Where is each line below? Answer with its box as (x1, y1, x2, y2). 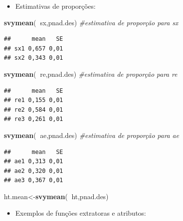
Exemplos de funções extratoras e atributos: (15, 207, 146, 218)
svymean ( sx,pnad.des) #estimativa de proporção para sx (4, 17, 178, 27)
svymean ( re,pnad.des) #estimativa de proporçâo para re (4, 68, 178, 79)
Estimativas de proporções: (15, 1, 96, 11)
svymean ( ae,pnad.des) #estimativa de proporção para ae (4, 130, 179, 140)
